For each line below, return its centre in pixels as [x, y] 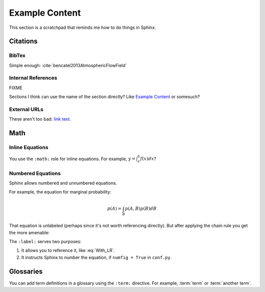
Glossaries [26, 271]
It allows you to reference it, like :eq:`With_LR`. [68, 250]
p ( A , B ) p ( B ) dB [141, 209]
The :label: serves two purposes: [45, 241]
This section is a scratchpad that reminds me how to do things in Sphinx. [83, 27]
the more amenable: [29, 232]
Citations [23, 41]
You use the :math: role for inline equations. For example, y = [72, 159]
